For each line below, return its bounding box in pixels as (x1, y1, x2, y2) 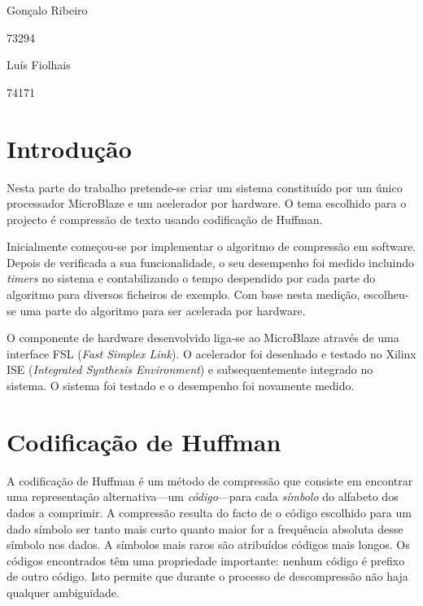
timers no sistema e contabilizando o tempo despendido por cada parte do (7, 270, 376, 287)
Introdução (7, 131, 132, 165)
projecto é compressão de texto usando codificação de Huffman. (7, 210, 323, 227)
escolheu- (364, 286, 409, 303)
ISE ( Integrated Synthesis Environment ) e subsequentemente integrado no (7, 361, 373, 378)
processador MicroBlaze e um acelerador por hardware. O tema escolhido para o (7, 195, 407, 212)
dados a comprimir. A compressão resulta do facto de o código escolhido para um (7, 503, 412, 520)
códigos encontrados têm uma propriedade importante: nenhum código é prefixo (7, 551, 405, 569)
